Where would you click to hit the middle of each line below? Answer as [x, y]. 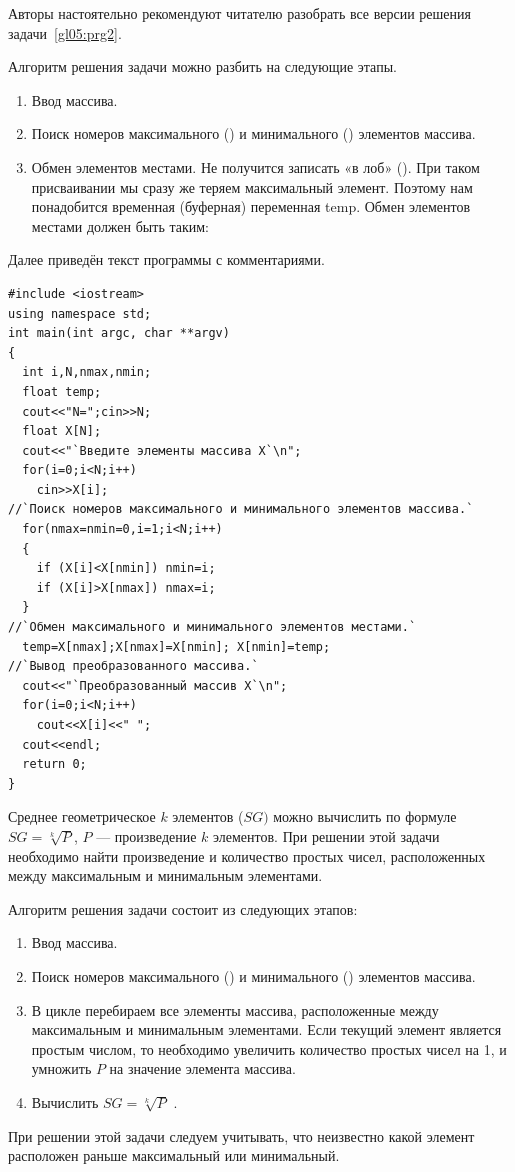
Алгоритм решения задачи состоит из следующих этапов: [183, 908]
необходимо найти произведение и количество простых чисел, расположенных [247, 855]
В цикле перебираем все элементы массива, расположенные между [235, 1009]
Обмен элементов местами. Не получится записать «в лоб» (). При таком [255, 166]
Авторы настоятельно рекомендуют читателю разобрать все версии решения [239, 13]
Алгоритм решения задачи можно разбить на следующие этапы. [202, 66]
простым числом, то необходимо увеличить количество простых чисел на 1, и [269, 1048]
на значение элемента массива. [202, 1068]
